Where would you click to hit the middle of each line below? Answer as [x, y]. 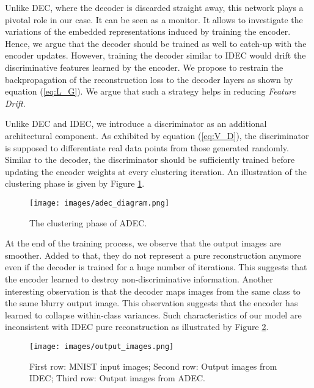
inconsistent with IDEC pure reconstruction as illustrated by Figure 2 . [137, 327]
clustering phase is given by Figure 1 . [75, 183]
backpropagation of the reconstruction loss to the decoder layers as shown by [149, 79]
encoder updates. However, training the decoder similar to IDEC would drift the [155, 55]
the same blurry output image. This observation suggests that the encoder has [152, 303]
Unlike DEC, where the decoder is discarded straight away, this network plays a [154, 7]
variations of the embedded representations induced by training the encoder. [148, 31]
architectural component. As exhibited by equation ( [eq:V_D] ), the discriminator [157, 135]
